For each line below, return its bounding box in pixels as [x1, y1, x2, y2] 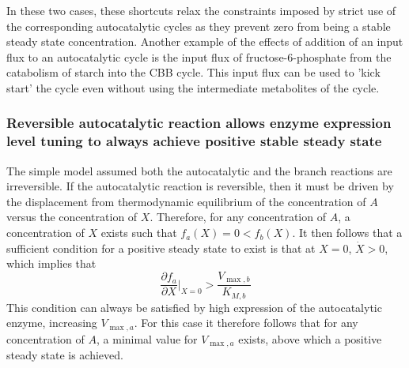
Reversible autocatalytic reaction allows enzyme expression [6, 113, 392, 133]
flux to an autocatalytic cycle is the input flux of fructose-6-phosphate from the [6, 48, 392, 65]
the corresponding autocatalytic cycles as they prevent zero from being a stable [6, 17, 391, 34]
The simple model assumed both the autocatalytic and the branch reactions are [6, 162, 392, 178]
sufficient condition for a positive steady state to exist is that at [6, 239, 316, 256]
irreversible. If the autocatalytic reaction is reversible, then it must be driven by [6, 178, 394, 194]
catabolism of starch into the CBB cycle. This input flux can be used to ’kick [6, 64, 381, 81]
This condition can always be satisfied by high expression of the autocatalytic [6, 299, 382, 315]
